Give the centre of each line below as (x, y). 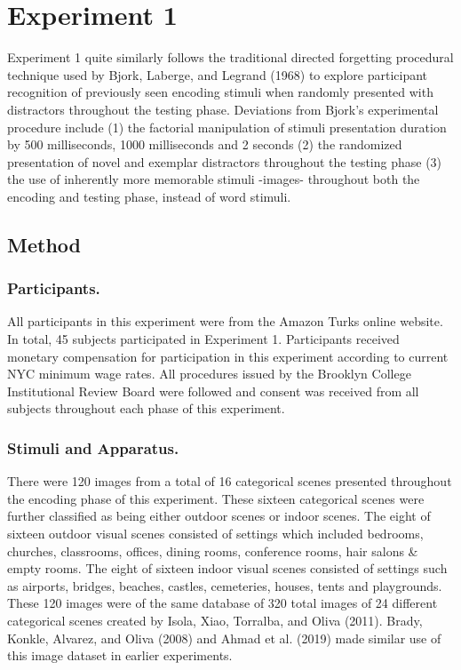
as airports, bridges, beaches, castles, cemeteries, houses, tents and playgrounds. (225, 585)
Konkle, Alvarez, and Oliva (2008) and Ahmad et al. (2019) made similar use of (224, 638)
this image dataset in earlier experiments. (120, 655)
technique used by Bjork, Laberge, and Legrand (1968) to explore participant (218, 74)
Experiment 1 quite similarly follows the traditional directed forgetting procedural (230, 57)
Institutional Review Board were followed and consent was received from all (213, 391)
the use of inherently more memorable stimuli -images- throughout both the (214, 179)
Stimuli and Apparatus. (93, 447)
